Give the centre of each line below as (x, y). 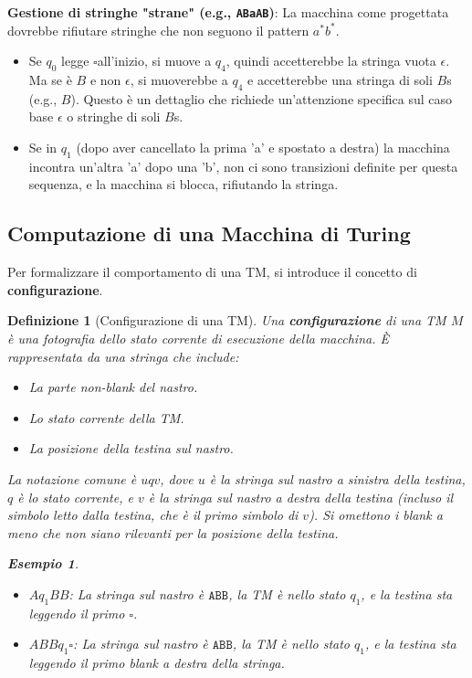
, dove (177, 478)
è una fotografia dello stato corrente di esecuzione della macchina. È (198, 338)
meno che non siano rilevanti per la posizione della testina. (173, 532)
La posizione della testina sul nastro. (131, 448)
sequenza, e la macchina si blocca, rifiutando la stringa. (184, 184)
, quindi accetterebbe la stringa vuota (331, 61)
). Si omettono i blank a (376, 515)
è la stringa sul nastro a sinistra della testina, (337, 478)
